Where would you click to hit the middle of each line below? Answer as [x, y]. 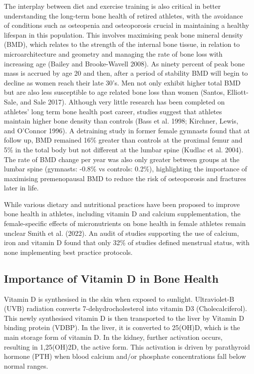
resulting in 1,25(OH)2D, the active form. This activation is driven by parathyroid [127, 346]
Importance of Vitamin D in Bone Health [111, 278]
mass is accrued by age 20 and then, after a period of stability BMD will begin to [126, 73]
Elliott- [238, 92]
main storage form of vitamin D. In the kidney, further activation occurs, [113, 337]
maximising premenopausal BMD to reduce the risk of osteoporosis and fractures [125, 178]
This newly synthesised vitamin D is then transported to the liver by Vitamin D [124, 318]
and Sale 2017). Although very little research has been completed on [123, 101]
